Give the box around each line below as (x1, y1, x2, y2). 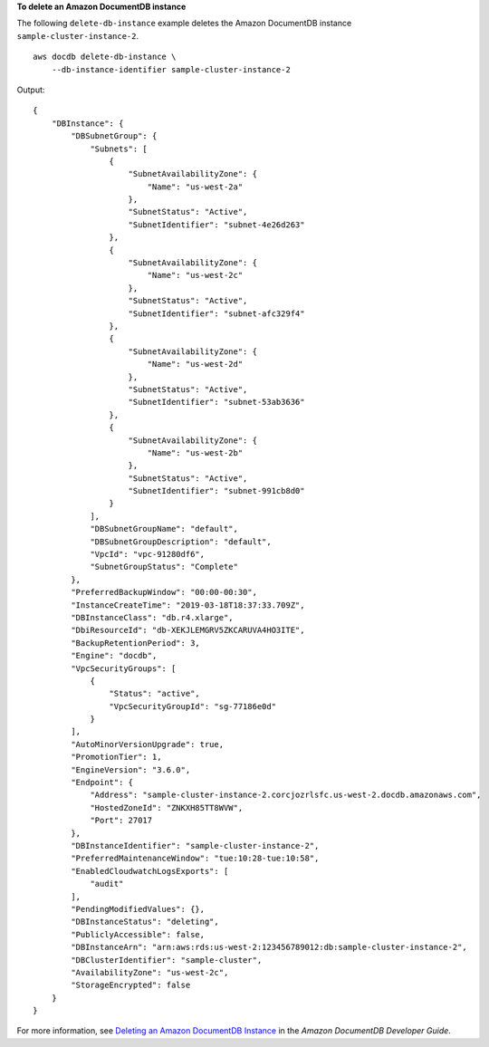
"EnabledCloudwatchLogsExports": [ (71, 866, 229, 876)
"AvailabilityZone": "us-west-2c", (71, 967, 229, 977)
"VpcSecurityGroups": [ (71, 663, 177, 674)
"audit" (90, 879, 124, 889)
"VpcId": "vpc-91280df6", (90, 549, 206, 560)
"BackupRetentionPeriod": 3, (71, 638, 201, 648)
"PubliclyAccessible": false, (71, 929, 206, 939)
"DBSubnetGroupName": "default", (90, 523, 239, 534)
